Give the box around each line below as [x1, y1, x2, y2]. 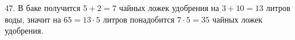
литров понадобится [103, 13, 175, 25]
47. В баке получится [5, 2, 80, 13]
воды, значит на [5, 13, 61, 25]
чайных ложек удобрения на [119, 2, 219, 13]
